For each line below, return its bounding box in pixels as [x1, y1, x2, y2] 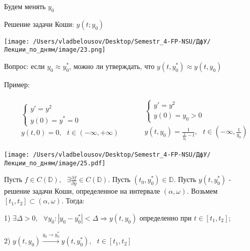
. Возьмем [187, 185, 218, 196]
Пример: [4, 79, 30, 90]
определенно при [139, 212, 192, 223]
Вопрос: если [4, 61, 45, 71]
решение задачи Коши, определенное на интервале [4, 185, 160, 196]
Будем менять [4, 1, 46, 11]
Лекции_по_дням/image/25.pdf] [4, 159, 106, 167]
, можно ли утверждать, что [69, 61, 155, 71]
